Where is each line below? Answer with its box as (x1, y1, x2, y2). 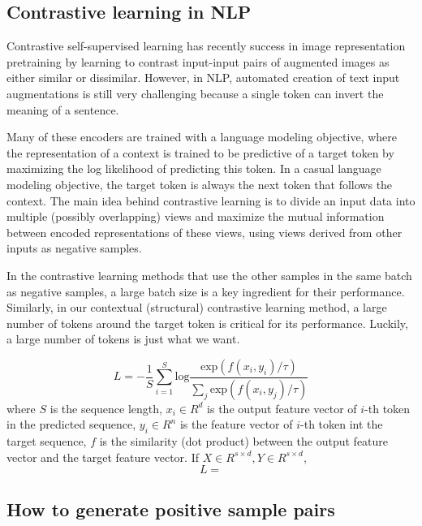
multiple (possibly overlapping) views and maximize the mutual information (6, 208, 385, 225)
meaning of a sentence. (6, 101, 119, 118)
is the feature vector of (179, 416, 293, 433)
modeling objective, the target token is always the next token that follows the (6, 175, 393, 192)
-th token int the (300, 416, 383, 433)
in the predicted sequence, (6, 416, 136, 433)
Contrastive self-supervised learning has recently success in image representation (6, 37, 406, 54)
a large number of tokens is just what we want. (6, 330, 240, 347)
